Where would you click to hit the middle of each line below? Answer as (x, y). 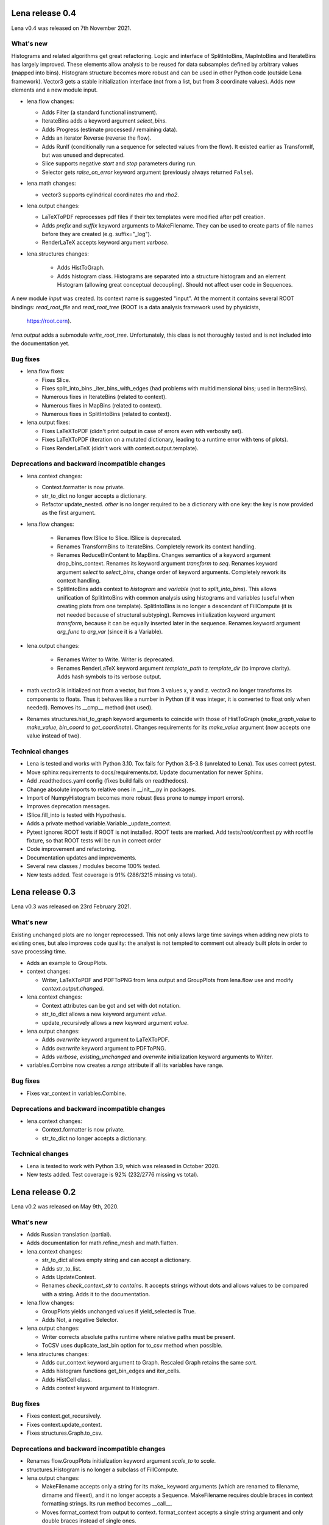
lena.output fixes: (48, 422)
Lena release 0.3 (44, 892)
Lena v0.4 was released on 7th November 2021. (71, 28)
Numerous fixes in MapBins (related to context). (102, 405)
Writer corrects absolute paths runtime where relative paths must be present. (139, 1337)
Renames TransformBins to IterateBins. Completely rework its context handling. (156, 547)
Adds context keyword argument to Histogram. (101, 1388)
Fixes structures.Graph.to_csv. (65, 1433)
